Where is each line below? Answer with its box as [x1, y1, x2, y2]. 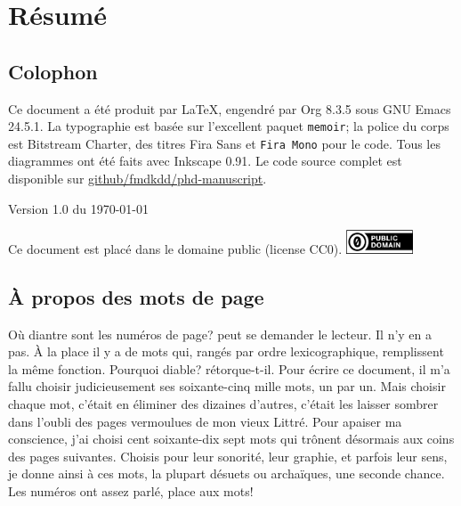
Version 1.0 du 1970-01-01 [8, 199, 150, 217]
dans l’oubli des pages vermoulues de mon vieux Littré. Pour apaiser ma [8, 412, 402, 430]
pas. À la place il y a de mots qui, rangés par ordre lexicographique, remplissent [8, 342, 444, 361]
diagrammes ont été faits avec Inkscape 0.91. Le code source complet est [8, 151, 402, 170]
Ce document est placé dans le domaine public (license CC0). [8, 239, 343, 257]
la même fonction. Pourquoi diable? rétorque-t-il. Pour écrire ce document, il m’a [8, 359, 450, 378]
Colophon [8, 57, 98, 85]
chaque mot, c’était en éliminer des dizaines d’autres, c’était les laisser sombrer [8, 395, 439, 413]
